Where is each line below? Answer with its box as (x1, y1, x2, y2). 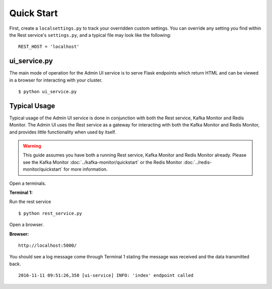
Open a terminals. (9, 180, 46, 186)
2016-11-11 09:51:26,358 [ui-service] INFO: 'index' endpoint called (18, 272, 194, 278)
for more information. (63, 166, 108, 172)
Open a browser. (9, 222, 44, 228)
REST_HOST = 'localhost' (18, 44, 80, 50)
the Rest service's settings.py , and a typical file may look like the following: (9, 32, 171, 38)
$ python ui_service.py (18, 89, 77, 95)
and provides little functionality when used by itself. (9, 129, 116, 135)
